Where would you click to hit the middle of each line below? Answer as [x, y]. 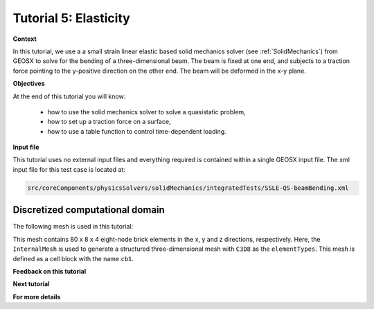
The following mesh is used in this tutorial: [73, 227]
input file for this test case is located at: [69, 169]
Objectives [29, 84]
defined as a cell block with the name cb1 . [73, 258]
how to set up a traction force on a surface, [109, 122]
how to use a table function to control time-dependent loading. [137, 131]
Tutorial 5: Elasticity [72, 18]
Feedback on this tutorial [50, 271]
